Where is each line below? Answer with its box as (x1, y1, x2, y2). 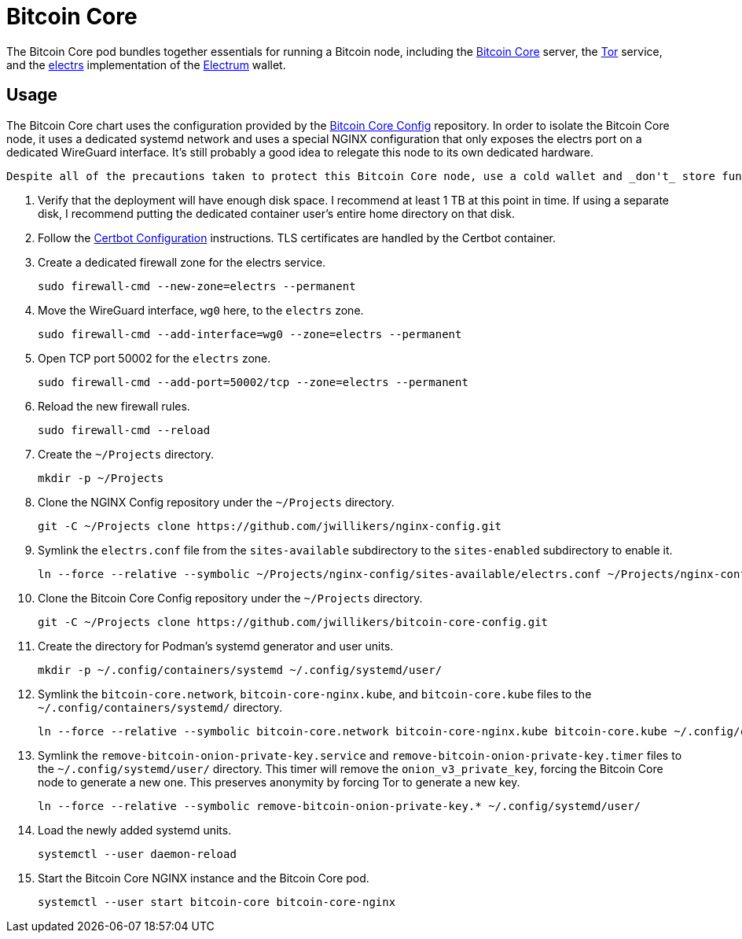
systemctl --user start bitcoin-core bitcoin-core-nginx (38, 895, 396, 908)
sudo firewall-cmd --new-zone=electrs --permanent (38, 279, 356, 293)
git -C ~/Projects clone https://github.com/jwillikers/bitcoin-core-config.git (38, 615, 549, 628)
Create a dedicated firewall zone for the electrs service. (38, 255, 326, 269)
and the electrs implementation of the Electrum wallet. (6, 57, 286, 72)
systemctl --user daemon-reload (38, 847, 237, 860)
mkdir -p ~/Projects (38, 471, 164, 484)
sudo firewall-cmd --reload (38, 423, 211, 436)
